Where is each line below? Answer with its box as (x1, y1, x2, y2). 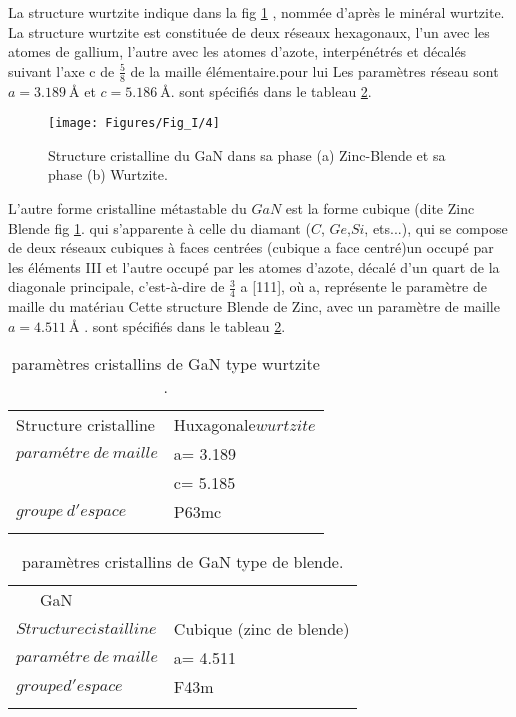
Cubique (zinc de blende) (173, 617, 350, 641)
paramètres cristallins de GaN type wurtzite (11, 352, 320, 376)
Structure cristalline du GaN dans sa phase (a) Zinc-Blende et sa (48, 144, 446, 165)
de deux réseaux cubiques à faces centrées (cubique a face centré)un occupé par (8, 237, 494, 258)
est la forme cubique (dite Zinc (285, 198, 475, 219)
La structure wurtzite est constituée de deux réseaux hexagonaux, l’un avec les (8, 21, 490, 42)
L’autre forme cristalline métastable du (8, 198, 247, 219)
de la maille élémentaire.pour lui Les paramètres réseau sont (130, 60, 499, 81)
